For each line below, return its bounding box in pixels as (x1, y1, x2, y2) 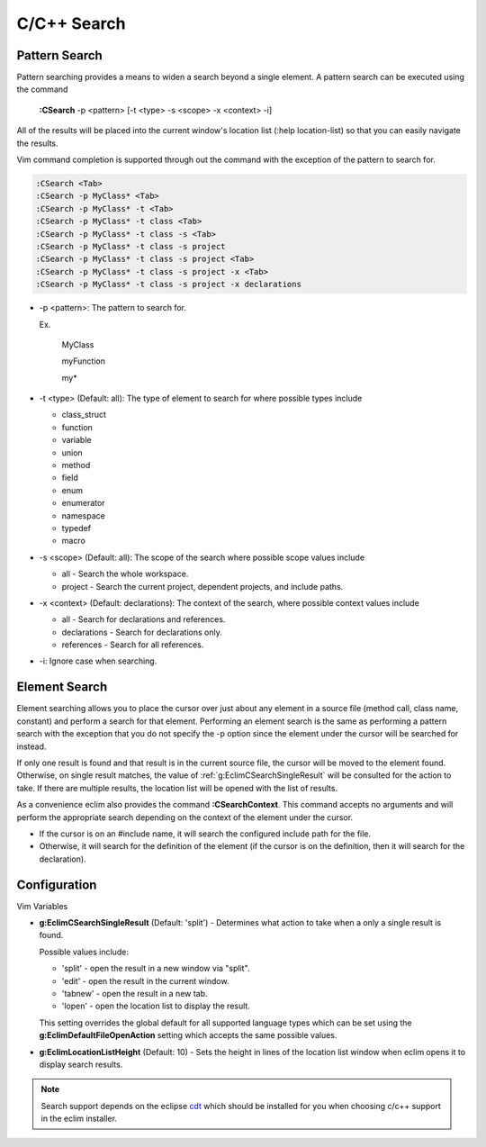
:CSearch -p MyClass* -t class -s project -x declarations (35, 279, 301, 290)
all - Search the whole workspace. (61, 568, 189, 580)
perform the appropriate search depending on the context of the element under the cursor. (16, 811, 354, 823)
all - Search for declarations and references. (61, 614, 226, 625)
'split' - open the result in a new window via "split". (61, 963, 250, 974)
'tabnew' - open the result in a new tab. (61, 988, 208, 998)
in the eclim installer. (40, 1113, 117, 1124)
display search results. (39, 1059, 123, 1070)
